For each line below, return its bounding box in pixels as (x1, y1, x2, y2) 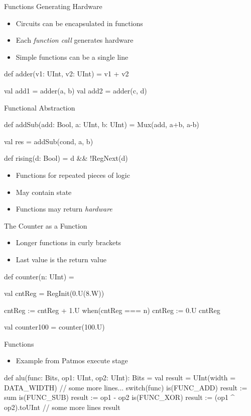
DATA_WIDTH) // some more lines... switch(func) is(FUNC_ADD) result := (4, 382, 247, 392)
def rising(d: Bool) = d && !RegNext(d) (4, 153, 128, 163)
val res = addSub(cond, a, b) (4, 136, 93, 146)
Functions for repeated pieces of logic (16, 169, 130, 180)
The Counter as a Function (4, 220, 87, 231)
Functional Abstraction (4, 102, 75, 113)
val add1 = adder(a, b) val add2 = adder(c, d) (4, 85, 147, 95)
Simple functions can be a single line (16, 51, 129, 62)
